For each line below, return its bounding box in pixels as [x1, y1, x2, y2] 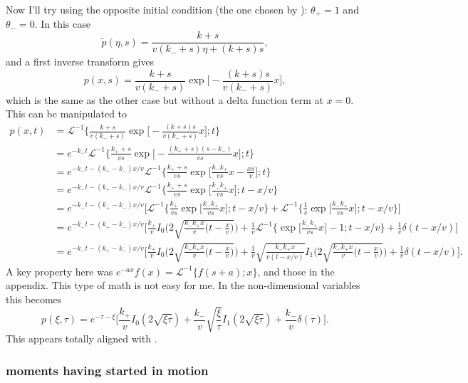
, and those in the [257, 263, 335, 278]
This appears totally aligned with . [6, 331, 157, 345]
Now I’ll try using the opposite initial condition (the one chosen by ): [6, 2, 308, 16]
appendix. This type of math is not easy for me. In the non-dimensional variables [6, 278, 360, 293]
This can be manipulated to [6, 106, 128, 121]
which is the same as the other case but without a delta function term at [6, 92, 324, 107]
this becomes [6, 291, 62, 306]
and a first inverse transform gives [6, 54, 155, 69]
